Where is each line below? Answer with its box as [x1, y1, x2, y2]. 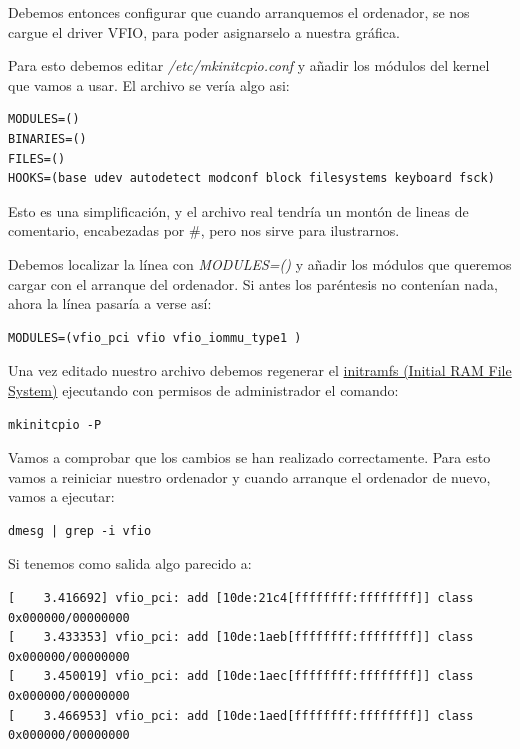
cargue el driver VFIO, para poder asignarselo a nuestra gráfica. [8, 21, 400, 42]
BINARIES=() [8, 131, 87, 146]
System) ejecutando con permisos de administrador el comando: [8, 379, 399, 400]
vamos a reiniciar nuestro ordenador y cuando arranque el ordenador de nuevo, [8, 466, 491, 487]
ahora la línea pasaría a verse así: [8, 293, 212, 314]
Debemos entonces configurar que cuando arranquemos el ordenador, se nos [8, 2, 470, 22]
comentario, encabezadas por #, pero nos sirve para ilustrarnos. [8, 220, 400, 241]
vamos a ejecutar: [8, 486, 115, 507]
